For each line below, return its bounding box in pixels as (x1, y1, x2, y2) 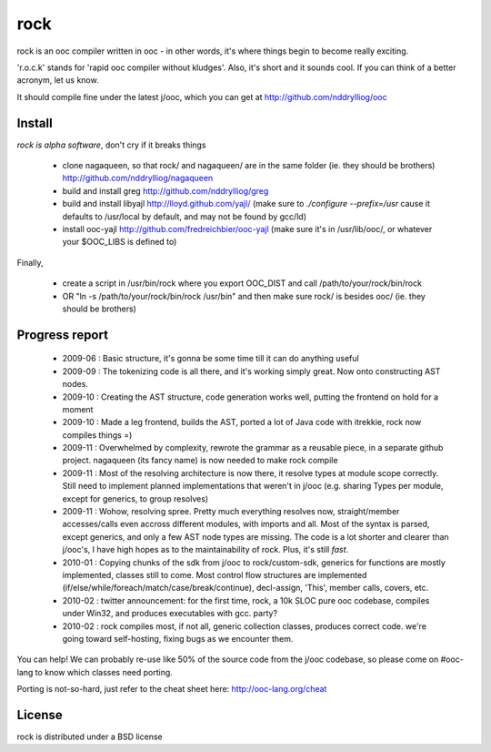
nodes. (62, 379, 88, 390)
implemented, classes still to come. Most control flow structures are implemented (62, 569, 367, 580)
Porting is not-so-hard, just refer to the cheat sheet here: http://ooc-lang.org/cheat (16, 684, 327, 695)
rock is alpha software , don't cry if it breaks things (16, 139, 206, 150)
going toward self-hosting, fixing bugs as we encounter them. (62, 633, 294, 644)
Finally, (16, 257, 44, 268)
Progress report (16, 327, 109, 342)
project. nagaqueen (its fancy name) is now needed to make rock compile (62, 455, 338, 466)
